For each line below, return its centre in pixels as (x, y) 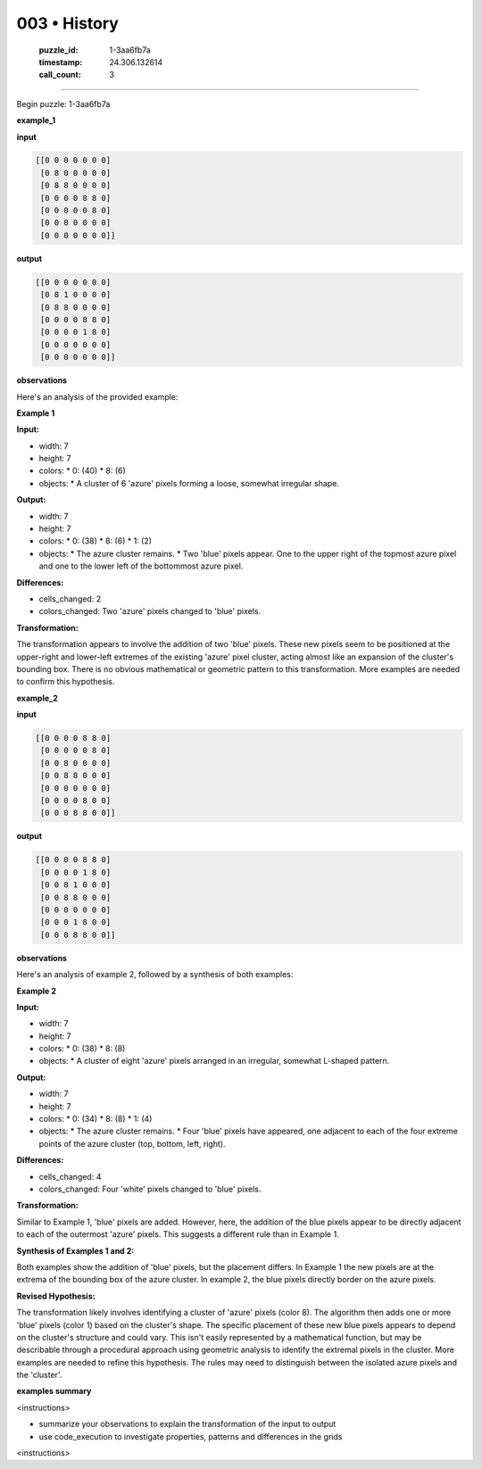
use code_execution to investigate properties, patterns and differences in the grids (191, 1436)
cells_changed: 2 (70, 599)
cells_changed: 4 (70, 1176)
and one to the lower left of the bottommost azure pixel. (141, 566)
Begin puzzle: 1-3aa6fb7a (63, 104)
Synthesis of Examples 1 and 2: (75, 1250)
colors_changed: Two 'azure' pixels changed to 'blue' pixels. (150, 611)
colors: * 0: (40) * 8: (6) (83, 471)
